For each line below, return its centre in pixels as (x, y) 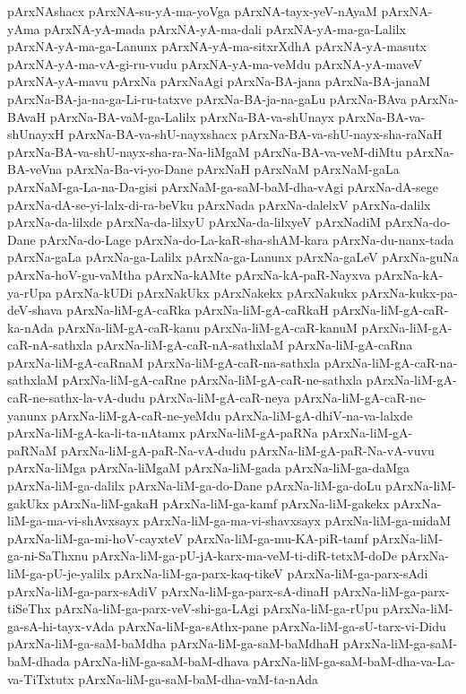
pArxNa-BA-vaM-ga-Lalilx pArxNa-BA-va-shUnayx (192, 116)
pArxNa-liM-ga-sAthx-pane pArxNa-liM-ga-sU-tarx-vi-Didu (282, 625)
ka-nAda (30, 327)
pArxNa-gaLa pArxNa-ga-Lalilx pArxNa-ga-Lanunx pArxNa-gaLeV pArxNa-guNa (233, 257)
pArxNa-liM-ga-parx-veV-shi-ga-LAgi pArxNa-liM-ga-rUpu (217, 608)
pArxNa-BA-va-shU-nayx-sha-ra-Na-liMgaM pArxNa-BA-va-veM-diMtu (205, 151)
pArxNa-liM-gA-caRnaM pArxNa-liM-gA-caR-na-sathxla (164, 362)
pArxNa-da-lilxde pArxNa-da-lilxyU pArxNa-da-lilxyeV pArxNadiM (194, 222)
